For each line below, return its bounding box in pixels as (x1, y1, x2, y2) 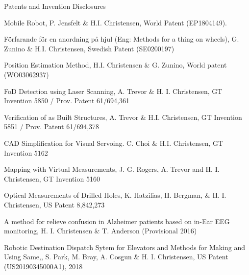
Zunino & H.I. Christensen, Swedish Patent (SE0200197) (4, 43, 174, 53)
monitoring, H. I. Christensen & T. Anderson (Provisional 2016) (4, 226, 197, 236)
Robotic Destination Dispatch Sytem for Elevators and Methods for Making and (4, 242, 246, 252)
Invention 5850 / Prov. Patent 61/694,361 (4, 95, 129, 106)
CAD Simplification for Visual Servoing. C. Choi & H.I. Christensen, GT (4, 137, 224, 148)
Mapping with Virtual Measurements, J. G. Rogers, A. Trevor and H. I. (4, 164, 220, 174)
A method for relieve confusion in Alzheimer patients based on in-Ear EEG (4, 216, 230, 226)
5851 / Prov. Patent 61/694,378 (4, 121, 100, 132)
